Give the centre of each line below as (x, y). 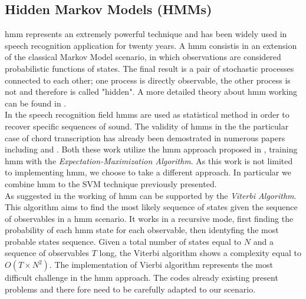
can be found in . (36, 103)
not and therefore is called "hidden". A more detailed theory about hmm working (151, 92)
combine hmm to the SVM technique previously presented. (111, 183)
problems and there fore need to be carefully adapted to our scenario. (130, 289)
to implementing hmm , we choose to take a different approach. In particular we (148, 172)
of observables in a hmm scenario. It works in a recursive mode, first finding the (149, 218)
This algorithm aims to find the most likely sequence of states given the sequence (151, 207)
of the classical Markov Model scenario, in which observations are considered (143, 57)
